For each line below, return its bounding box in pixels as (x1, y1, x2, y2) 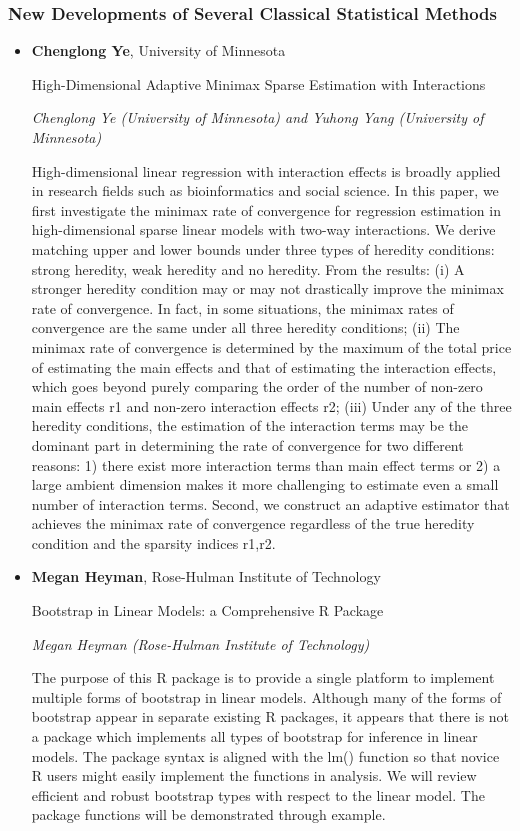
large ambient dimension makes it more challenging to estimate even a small (31, 474, 499, 495)
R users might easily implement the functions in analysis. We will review (31, 765, 477, 786)
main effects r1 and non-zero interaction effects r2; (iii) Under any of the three (31, 395, 512, 416)
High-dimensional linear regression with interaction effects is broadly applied (31, 160, 501, 181)
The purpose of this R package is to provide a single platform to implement (31, 667, 495, 688)
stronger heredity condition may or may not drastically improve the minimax (31, 278, 504, 299)
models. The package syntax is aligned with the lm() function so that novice (31, 745, 500, 766)
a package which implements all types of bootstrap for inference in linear (31, 726, 478, 747)
